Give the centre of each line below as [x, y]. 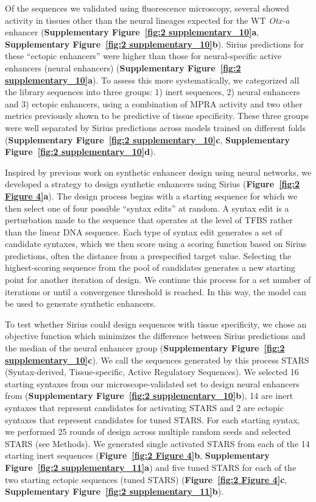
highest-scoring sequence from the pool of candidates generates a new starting [150, 267]
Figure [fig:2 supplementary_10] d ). [80, 152]
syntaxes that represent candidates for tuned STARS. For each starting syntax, [153, 419]
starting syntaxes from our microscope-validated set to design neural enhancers [152, 383]
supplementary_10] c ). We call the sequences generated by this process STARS [157, 360]
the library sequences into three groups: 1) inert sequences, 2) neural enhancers [153, 92]
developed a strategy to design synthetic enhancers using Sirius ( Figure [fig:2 [153, 184]
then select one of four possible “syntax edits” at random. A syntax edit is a [147, 208]
